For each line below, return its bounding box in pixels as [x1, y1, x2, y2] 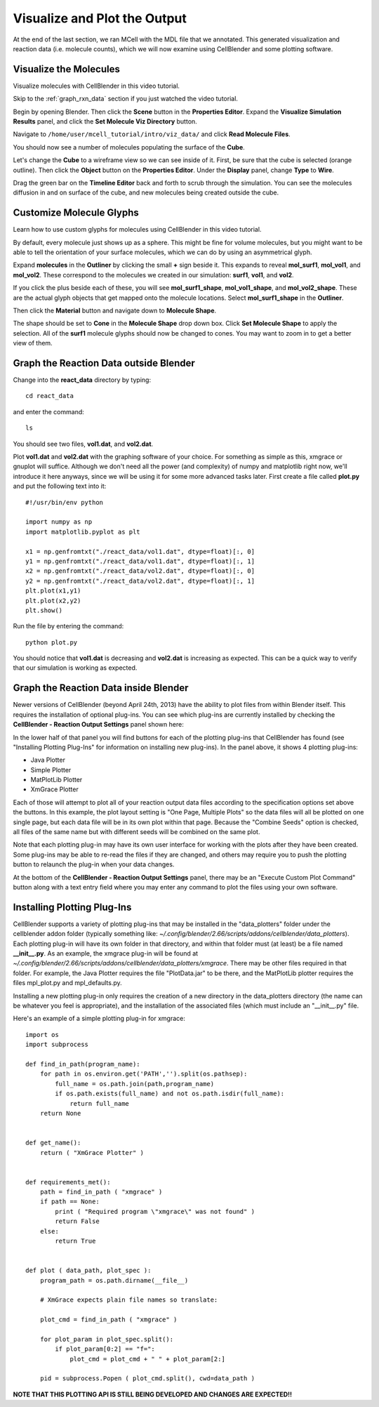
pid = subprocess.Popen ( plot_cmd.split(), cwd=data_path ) [39, 1375, 255, 1382]
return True [55, 1237, 96, 1246]
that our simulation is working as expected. [13, 663, 138, 672]
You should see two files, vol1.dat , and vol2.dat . [13, 440, 154, 448]
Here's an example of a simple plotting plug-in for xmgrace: [13, 1015, 186, 1023]
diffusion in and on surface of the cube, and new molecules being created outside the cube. [13, 188, 279, 197]
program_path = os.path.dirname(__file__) [39, 1276, 189, 1284]
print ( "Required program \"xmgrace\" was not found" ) [55, 1208, 255, 1215]
